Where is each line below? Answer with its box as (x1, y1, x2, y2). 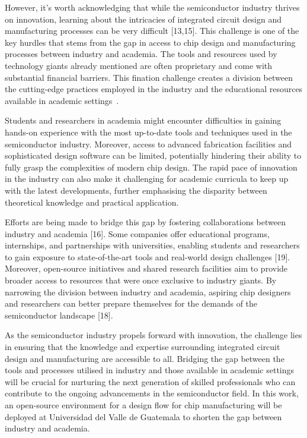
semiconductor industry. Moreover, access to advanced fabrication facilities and (5, 137, 292, 150)
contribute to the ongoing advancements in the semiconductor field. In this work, (5, 387, 299, 399)
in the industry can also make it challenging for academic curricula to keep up (5, 172, 289, 185)
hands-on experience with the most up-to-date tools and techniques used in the (5, 125, 292, 138)
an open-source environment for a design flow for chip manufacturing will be (5, 399, 282, 411)
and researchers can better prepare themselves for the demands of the (5, 297, 258, 310)
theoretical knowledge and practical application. (5, 196, 179, 208)
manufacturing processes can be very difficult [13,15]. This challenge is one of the (5, 24, 299, 37)
